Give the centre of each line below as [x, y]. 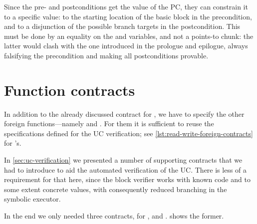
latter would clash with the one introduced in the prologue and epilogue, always [126, 46]
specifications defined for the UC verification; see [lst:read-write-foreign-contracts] [128, 133]
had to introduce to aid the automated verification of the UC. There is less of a [126, 169]
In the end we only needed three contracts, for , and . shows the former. [114, 216]
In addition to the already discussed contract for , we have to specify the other [124, 113]
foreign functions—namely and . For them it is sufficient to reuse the [109, 123]
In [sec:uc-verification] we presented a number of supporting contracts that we [123, 160]
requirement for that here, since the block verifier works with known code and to [127, 179]
